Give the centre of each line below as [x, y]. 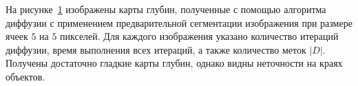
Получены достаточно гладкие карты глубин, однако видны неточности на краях [174, 63]
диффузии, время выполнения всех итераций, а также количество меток [156, 49]
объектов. [25, 76]
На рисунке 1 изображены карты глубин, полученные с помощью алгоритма [166, 9]
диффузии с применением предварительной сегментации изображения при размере [179, 22]
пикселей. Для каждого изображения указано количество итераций [199, 36]
